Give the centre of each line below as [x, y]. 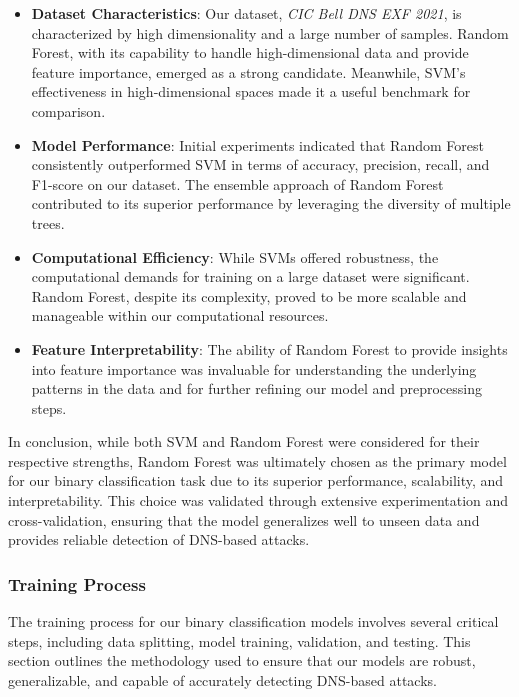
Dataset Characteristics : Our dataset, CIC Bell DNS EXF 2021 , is [246, 13]
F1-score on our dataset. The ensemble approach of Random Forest [237, 183]
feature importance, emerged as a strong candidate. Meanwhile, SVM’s [248, 71]
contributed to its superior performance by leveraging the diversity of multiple [271, 203]
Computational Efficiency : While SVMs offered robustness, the [235, 256]
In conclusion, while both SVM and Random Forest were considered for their [244, 441]
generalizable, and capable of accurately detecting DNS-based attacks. [222, 679]
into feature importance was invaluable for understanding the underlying [254, 368]
